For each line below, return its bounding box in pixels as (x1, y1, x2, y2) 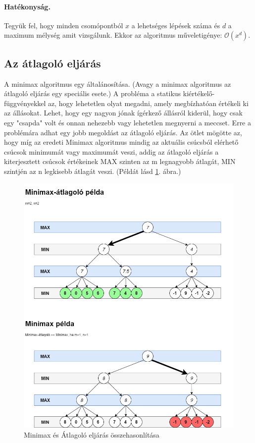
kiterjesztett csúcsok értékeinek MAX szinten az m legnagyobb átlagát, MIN (4, 156, 236, 166)
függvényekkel (4, 98, 46, 108)
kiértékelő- (183, 88, 215, 99)
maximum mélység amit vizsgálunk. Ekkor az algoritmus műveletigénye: (4, 30, 222, 40)
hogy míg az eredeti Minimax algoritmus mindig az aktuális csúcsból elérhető (4, 137, 239, 147)
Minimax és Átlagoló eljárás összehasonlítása (24, 429, 159, 440)
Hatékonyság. (4, 1, 51, 11)
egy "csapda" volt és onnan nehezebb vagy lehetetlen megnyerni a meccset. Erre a (4, 117, 251, 127)
